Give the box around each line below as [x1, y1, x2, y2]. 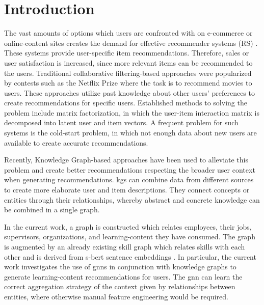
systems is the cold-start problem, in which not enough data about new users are [4, 127, 257, 138]
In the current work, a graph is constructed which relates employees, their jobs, [4, 221, 252, 232]
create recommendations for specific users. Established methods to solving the [4, 97, 247, 108]
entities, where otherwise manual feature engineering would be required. [4, 291, 228, 301]
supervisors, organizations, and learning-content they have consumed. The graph [4, 231, 255, 242]
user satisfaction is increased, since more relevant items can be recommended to [4, 57, 253, 68]
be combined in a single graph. [4, 204, 100, 215]
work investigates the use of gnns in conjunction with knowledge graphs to [4, 261, 236, 272]
